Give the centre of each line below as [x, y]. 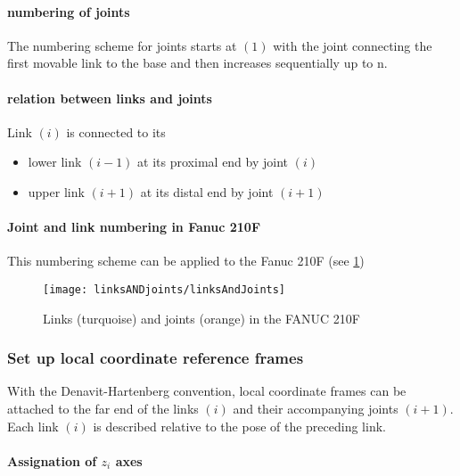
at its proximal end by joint [213, 162]
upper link [56, 191]
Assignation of [52, 460]
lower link [55, 162]
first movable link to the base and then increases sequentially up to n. [197, 63]
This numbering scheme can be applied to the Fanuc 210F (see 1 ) [186, 261]
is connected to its [116, 131]
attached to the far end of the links [103, 409]
